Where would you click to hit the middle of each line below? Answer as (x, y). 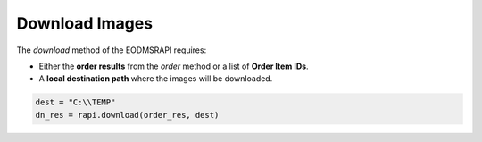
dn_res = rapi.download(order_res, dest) (127, 115)
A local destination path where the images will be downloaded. (156, 79)
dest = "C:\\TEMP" (75, 102)
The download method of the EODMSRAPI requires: (112, 50)
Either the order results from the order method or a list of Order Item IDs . (174, 66)
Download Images (85, 23)
